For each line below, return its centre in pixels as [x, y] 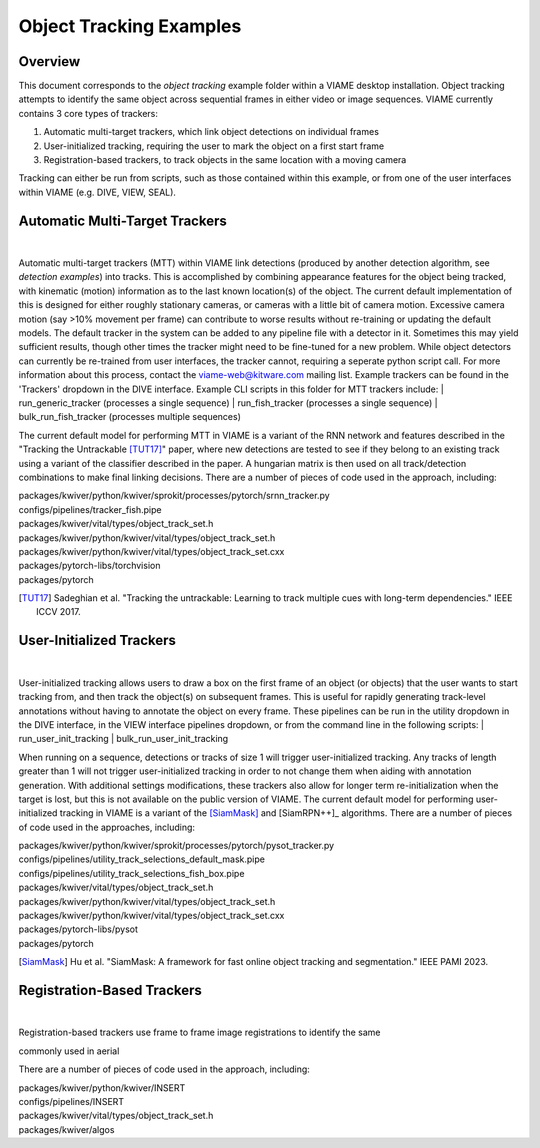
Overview [49, 61]
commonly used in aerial [69, 1051]
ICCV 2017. [59, 612]
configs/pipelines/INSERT [71, 1102]
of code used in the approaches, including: [106, 827]
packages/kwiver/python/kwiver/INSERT [102, 1087]
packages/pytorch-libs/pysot [78, 929]
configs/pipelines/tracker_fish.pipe [90, 509]
